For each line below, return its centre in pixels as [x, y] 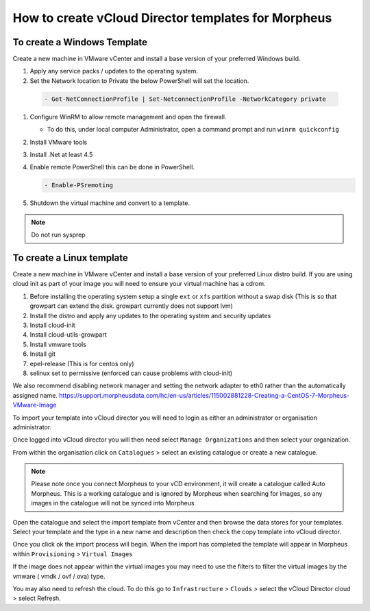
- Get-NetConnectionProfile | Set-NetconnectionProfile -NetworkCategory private [185, 99]
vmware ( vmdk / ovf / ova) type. [59, 576]
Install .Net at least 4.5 [61, 154]
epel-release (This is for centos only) [82, 363]
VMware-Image [35, 405]
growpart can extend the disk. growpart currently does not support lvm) [131, 306]
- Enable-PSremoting [78, 185]
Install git [43, 354]
